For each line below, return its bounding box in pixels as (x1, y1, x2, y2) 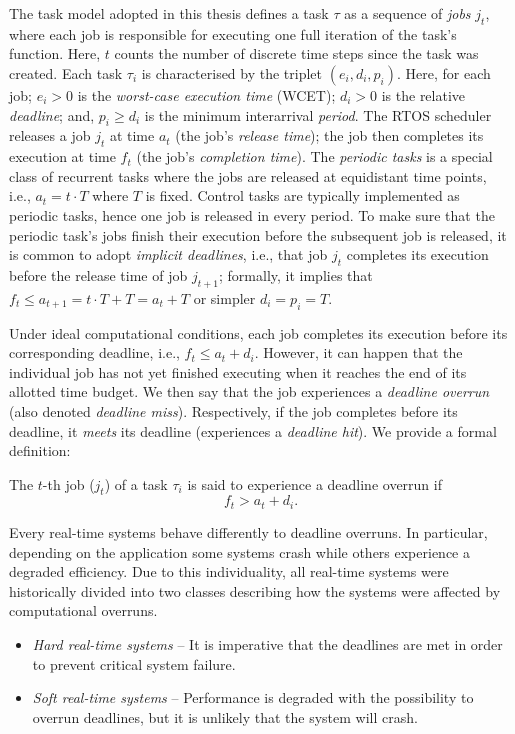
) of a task (104, 473, 168, 494)
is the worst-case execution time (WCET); (77, 84, 336, 105)
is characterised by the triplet (141, 62, 323, 83)
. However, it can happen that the (254, 342, 463, 363)
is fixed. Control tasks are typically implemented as (145, 185, 460, 206)
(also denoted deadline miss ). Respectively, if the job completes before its (9, 400, 458, 421)
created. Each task (9, 62, 123, 83)
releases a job (9, 125, 91, 146)
